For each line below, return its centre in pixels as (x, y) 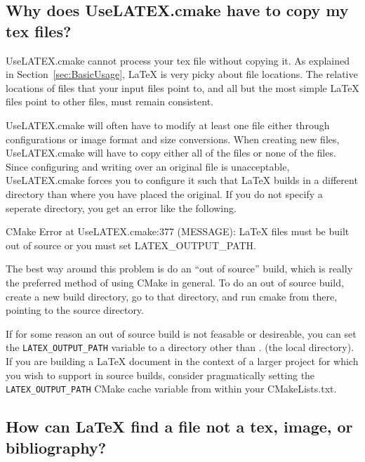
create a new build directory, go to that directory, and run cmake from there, (172, 296)
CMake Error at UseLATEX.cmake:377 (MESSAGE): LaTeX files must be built (178, 231)
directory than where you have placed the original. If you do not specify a (164, 193)
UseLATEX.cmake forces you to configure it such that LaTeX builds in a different (182, 180)
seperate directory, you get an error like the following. (121, 207)
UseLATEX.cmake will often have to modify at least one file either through (168, 125)
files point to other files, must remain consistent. (110, 101)
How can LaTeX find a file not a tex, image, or (179, 427)
